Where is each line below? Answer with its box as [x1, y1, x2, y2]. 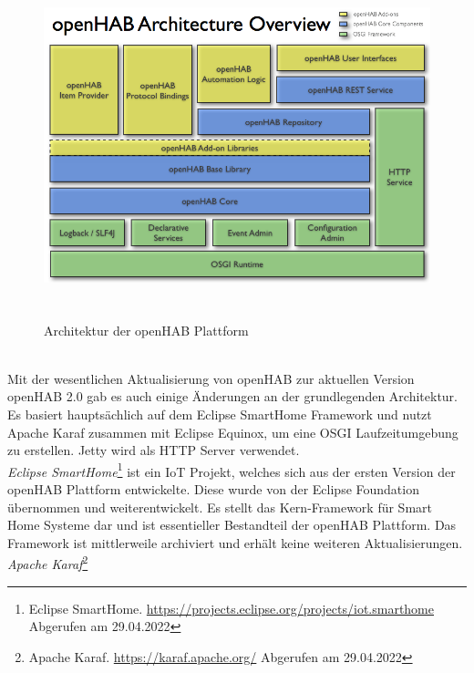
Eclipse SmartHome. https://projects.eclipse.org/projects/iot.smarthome [28, 598, 434, 617]
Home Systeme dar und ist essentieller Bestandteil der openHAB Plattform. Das [7, 515, 457, 534]
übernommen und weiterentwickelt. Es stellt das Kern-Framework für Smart [7, 497, 433, 516]
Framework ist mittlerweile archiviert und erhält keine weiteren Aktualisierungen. [7, 533, 463, 552]
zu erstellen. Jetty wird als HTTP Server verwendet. [7, 440, 300, 460]
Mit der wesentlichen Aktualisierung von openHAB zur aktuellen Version [7, 368, 415, 388]
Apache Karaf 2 [7, 552, 88, 573]
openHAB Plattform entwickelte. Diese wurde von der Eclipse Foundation [7, 479, 419, 498]
